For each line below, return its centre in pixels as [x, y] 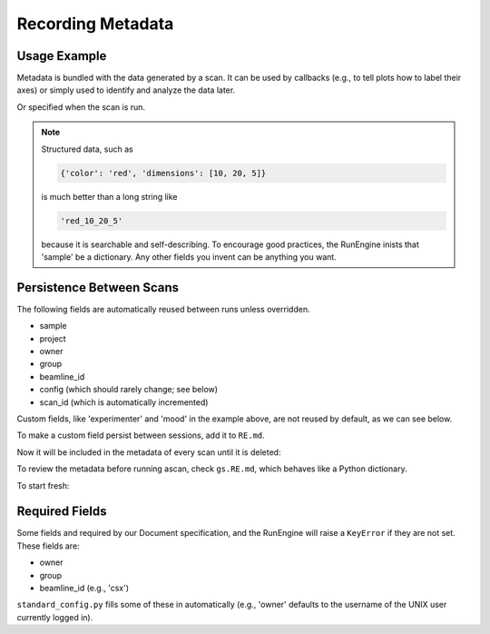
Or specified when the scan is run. [81, 107]
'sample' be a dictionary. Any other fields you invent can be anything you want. [189, 257]
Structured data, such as [87, 149]
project [53, 338]
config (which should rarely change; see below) [128, 390]
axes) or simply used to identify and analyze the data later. [126, 90]
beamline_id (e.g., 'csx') [84, 588]
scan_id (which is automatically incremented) [124, 402]
